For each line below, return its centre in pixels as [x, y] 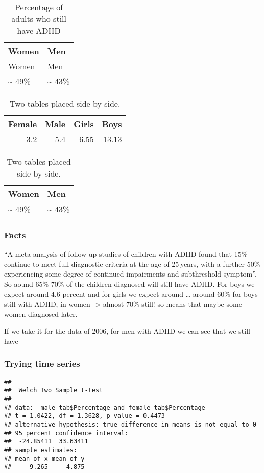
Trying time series [42, 364]
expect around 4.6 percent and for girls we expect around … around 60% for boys [131, 294]
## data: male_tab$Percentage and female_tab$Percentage [105, 407]
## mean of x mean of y [44, 458]
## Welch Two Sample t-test [54, 391]
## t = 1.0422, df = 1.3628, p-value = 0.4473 [85, 416]
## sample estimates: [41, 450]
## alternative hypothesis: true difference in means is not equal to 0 [130, 425]
